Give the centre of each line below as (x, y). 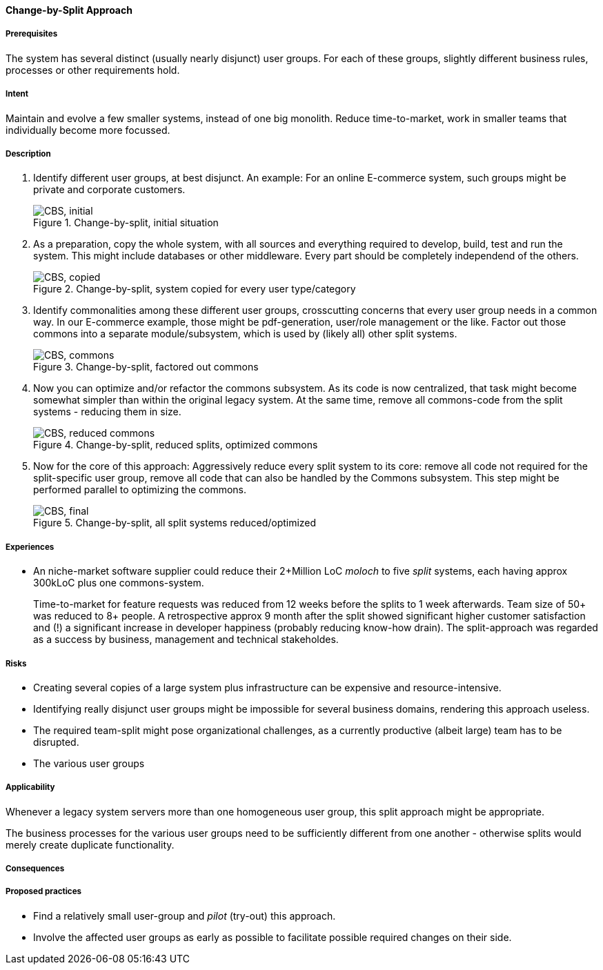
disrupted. (56, 742)
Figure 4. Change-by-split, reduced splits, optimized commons (176, 445)
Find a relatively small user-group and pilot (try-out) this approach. (185, 915)
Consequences (35, 869)
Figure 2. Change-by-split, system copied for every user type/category (195, 289)
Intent (17, 94)
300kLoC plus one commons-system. (119, 583)
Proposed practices (44, 892)
